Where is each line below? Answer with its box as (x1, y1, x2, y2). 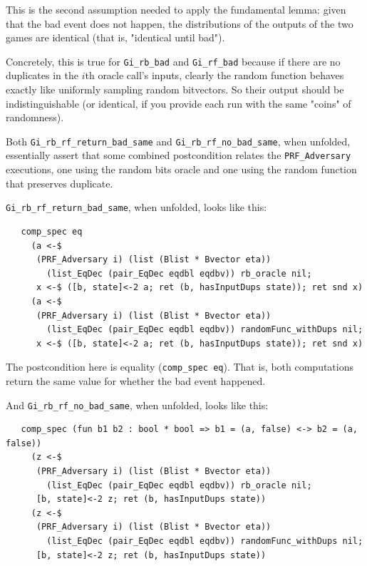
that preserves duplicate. (6, 175, 113, 190)
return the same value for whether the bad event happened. (6, 373, 266, 388)
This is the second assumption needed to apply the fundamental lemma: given (6, 2, 346, 16)
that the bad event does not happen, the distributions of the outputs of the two (6, 16, 353, 31)
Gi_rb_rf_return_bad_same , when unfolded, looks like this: (6, 200, 267, 215)
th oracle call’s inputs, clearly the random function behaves (85, 68, 344, 83)
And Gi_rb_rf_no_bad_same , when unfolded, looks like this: (6, 397, 269, 412)
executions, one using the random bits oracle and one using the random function (6, 162, 357, 177)
